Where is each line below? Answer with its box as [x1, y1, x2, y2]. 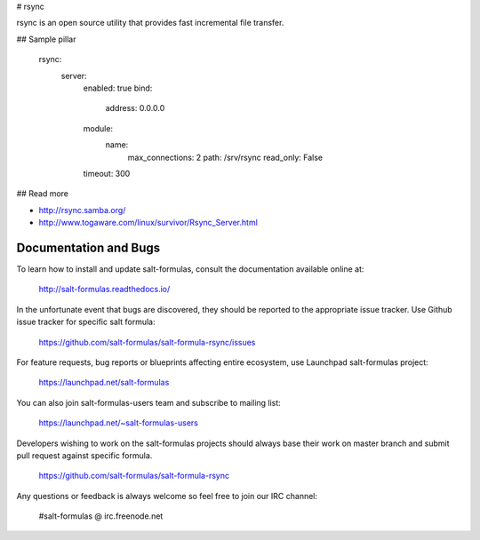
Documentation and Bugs [16, 240, 160, 255]
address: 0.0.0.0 [105, 103, 165, 114]
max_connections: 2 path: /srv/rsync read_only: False [127, 152, 324, 163]
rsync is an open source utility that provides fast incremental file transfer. [16, 18, 284, 28]
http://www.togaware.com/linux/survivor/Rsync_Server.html [38, 218, 258, 228]
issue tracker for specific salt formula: [16, 316, 156, 328]
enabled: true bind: [83, 83, 153, 93]
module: [83, 123, 114, 133]
